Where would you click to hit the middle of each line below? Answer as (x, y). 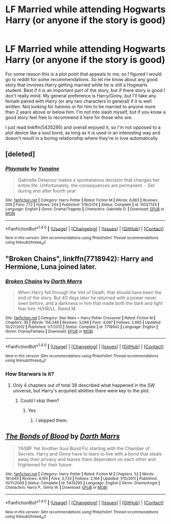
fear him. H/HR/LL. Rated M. (47, 309)
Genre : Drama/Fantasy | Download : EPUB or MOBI (49, 331)
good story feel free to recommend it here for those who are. (69, 117)
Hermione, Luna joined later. (51, 267)
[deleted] (20, 154)
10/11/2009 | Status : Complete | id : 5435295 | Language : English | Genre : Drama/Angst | (83, 483)
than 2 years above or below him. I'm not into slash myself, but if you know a (85, 112)
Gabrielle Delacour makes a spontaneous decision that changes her (89, 180)
